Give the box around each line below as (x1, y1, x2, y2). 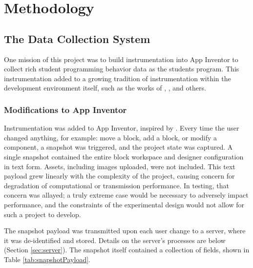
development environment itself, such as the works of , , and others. (4, 83, 206, 93)
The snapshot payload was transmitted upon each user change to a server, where (4, 225, 246, 236)
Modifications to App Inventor (4, 103, 127, 115)
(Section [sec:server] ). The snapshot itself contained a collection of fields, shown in (4, 245, 250, 255)
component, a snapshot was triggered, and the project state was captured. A (4, 142, 233, 152)
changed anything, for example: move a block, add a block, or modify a (4, 132, 217, 142)
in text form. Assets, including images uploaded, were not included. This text (4, 161, 235, 171)
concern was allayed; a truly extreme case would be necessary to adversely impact (4, 190, 249, 200)
